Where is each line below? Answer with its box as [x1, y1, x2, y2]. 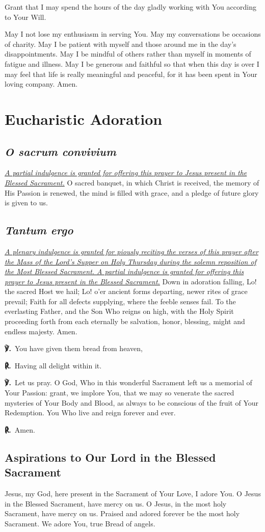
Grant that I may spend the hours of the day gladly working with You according [5, 2, 256, 12]
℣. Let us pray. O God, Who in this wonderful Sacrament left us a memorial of [5, 377, 252, 388]
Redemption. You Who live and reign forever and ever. [5, 407, 176, 418]
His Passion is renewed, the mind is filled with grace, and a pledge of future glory [5, 187, 259, 198]
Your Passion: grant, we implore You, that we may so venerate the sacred [5, 387, 234, 398]
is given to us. [5, 197, 48, 208]
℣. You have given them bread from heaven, [5, 343, 143, 354]
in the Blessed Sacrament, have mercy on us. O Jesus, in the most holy [5, 498, 227, 509]
